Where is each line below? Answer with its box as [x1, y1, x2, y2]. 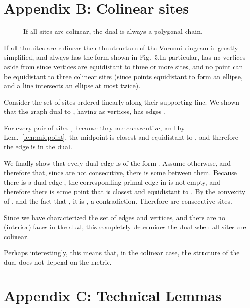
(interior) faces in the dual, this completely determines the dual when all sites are [4, 222, 246, 232]
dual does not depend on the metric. [4, 257, 112, 267]
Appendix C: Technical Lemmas [4, 285, 222, 305]
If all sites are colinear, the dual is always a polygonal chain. [23, 26, 203, 36]
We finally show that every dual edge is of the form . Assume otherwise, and [4, 158, 231, 168]
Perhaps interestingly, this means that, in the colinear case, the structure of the [4, 247, 240, 258]
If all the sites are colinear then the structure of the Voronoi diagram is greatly [4, 42, 238, 52]
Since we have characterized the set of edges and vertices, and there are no [4, 212, 225, 222]
